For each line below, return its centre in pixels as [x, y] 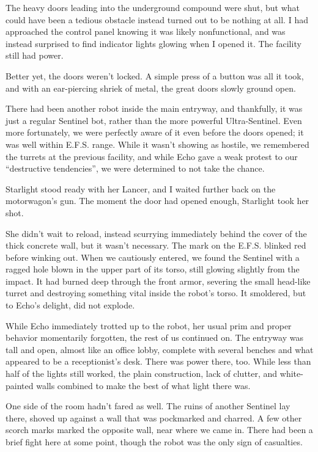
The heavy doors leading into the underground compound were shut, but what [153, 7]
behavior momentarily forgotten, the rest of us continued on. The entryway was [154, 337]
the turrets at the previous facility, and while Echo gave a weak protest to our [152, 156]
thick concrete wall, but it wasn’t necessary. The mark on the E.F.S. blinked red [156, 245]
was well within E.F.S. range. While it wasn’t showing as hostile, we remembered [157, 144]
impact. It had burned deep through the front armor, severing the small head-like [158, 281]
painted [20, 385]
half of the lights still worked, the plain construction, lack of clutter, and [142, 374]
